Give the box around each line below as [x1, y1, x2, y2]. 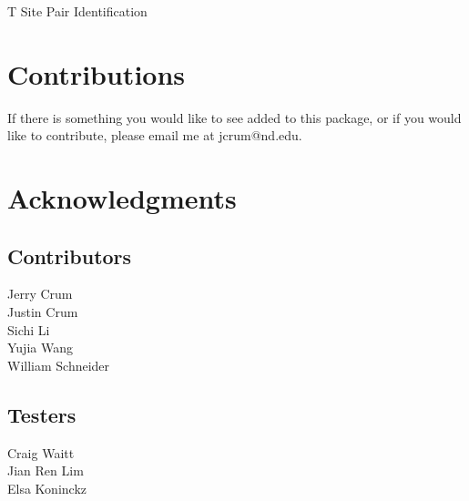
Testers [7, 400, 76, 428]
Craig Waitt [7, 443, 75, 462]
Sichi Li [7, 320, 50, 339]
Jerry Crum [7, 284, 73, 303]
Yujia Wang [7, 338, 73, 357]
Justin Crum [7, 302, 78, 322]
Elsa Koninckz [7, 478, 87, 497]
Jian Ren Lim [7, 461, 84, 480]
